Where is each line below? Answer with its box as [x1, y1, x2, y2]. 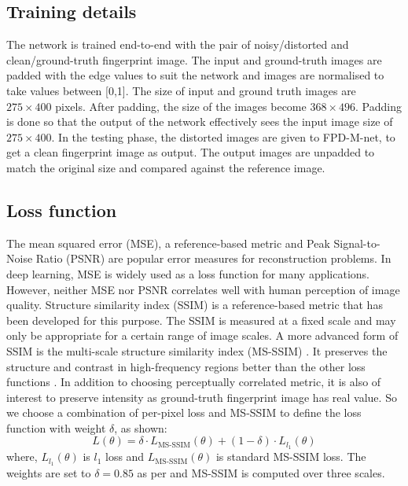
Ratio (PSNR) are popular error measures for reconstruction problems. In [35, 250, 391, 267]
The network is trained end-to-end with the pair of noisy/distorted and [6, 36, 349, 53]
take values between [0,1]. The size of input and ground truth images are [6, 82, 356, 98]
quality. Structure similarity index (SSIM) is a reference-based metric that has [6, 296, 383, 313]
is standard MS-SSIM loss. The [215, 448, 366, 465]
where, [6, 448, 38, 465]
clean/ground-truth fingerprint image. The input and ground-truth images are [6, 51, 382, 68]
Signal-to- [333, 234, 380, 251]
